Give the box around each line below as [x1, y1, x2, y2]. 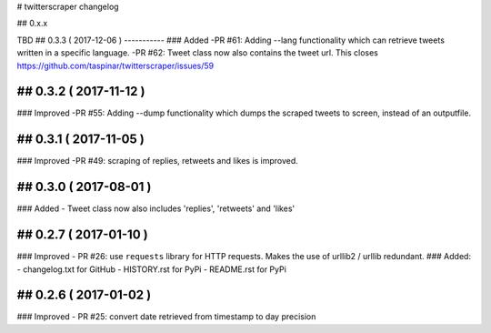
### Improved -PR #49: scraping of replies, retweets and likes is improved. [16, 156, 299, 166]
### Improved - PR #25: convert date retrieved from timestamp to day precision [16, 311, 316, 322]
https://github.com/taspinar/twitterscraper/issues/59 [16, 60, 215, 71]
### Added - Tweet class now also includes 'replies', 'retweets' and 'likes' [16, 203, 296, 214]
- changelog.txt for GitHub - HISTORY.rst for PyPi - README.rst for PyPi [16, 264, 286, 275]
